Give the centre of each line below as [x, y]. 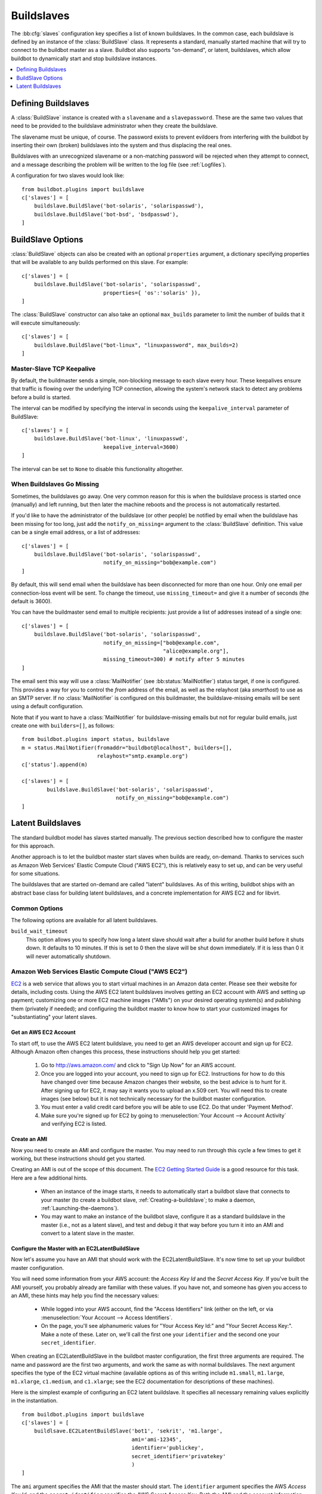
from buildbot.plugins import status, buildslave [96, 739]
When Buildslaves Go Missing [55, 484]
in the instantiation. [34, 1401]
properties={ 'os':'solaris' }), [152, 293]
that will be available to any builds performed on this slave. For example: [100, 262]
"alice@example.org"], [196, 651]
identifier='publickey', [168, 1448]
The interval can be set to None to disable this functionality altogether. [97, 469]
